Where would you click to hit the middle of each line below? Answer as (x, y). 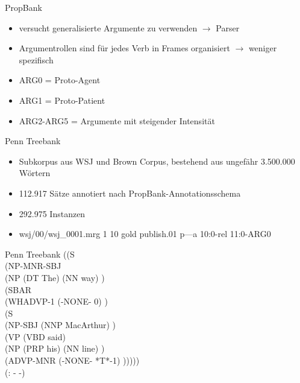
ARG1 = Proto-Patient (62, 100)
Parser (228, 27)
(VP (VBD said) (35, 336)
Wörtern (35, 173)
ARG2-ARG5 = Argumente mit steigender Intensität (117, 120)
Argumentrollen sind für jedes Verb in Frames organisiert (124, 48)
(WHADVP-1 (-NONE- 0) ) (56, 301)
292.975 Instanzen (52, 213)
